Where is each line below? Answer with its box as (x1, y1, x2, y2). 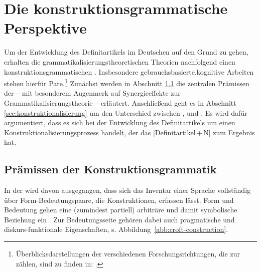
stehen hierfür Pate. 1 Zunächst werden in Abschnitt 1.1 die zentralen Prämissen (4, 77, 249, 88)
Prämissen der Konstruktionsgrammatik (4, 161, 217, 177)
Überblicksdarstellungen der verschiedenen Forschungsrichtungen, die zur (16, 248, 240, 259)
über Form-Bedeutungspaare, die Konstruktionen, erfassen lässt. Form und (4, 194, 234, 205)
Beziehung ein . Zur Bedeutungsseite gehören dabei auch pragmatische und (4, 214, 235, 224)
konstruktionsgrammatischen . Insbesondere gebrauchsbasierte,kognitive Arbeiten (4, 66, 254, 77)
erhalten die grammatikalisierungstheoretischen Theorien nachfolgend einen (4, 56, 235, 67)
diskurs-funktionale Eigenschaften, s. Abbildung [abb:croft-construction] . (4, 224, 228, 234)
